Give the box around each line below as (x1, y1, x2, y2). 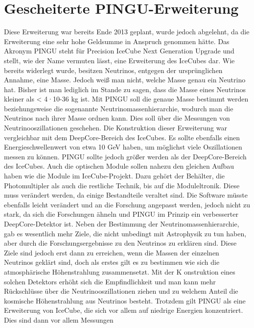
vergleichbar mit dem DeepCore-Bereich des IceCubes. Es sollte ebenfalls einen (4, 132, 240, 142)
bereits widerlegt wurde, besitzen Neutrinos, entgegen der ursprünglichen (4, 65, 223, 75)
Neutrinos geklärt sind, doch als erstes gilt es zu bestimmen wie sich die (4, 257, 220, 267)
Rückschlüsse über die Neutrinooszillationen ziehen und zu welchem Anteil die (4, 286, 238, 296)
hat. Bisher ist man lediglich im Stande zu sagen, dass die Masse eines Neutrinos (4, 84, 246, 94)
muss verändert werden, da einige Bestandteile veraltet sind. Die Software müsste (4, 190, 248, 200)
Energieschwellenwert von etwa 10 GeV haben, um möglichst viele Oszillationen (4, 142, 242, 152)
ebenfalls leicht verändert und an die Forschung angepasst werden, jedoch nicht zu (4, 199, 251, 209)
